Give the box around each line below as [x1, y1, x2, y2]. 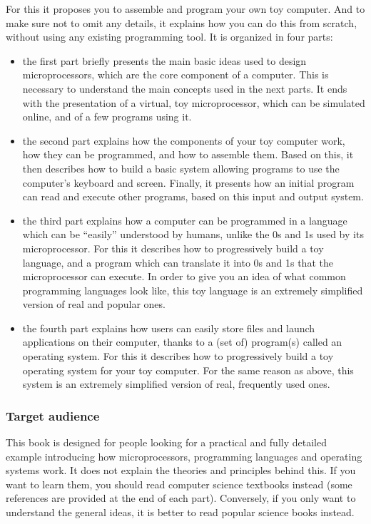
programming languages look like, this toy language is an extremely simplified [22, 282, 363, 297]
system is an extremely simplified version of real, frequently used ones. [22, 376, 330, 391]
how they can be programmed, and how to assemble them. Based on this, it [22, 147, 354, 162]
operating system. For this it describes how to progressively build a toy [22, 349, 334, 364]
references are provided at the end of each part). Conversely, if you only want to [6, 490, 356, 505]
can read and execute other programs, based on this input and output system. [22, 189, 364, 204]
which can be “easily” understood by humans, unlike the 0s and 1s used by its [22, 227, 364, 242]
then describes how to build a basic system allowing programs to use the [22, 160, 340, 175]
